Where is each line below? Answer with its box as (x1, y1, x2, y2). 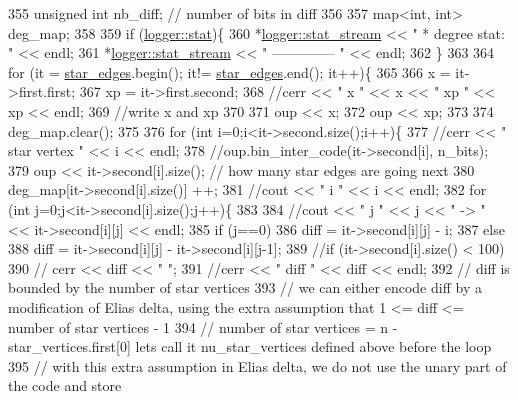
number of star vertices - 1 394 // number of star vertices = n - (8, 316, 398, 337)
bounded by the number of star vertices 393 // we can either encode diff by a (8, 277, 482, 298)
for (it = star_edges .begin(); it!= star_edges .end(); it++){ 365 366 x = (8, 61, 451, 82)
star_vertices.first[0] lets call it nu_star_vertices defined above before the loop (8, 336, 492, 357)
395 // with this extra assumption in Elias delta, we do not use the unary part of (8, 355, 507, 376)
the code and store (8, 375, 122, 396)
